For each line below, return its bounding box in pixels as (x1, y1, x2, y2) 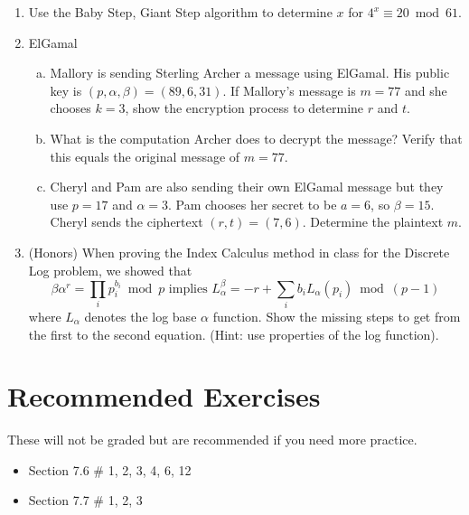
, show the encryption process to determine (125, 98, 364, 117)
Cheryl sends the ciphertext (50, 212, 203, 231)
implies (168, 282, 208, 295)
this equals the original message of (50, 146, 240, 165)
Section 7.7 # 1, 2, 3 (28, 491, 143, 510)
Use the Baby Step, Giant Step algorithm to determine (28, 3, 333, 21)
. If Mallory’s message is (222, 80, 356, 99)
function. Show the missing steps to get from (212, 306, 461, 325)
